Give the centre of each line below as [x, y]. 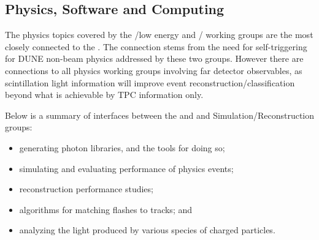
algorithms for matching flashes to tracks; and [106, 209]
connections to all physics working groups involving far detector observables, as [154, 70]
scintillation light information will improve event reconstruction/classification [150, 82]
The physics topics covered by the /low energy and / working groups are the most [159, 35]
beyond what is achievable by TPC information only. [104, 95]
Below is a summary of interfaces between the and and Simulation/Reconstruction [160, 115]
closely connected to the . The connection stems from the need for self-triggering [156, 46]
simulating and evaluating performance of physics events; [126, 168]
